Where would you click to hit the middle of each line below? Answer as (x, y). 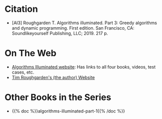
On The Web (31, 53)
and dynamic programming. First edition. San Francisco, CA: (73, 28)
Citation (21, 9)
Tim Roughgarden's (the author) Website (53, 77)
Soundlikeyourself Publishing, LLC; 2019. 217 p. (60, 33)
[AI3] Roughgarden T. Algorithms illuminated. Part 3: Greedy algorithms (84, 23)
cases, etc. (23, 72)
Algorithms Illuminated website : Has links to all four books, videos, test (84, 67)
